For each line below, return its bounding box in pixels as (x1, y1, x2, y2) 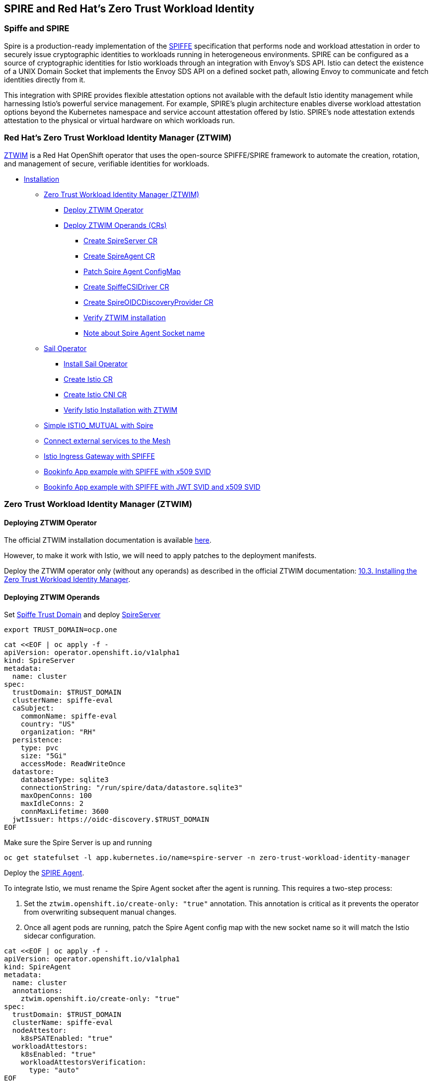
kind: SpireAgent (4, 963, 71, 971)
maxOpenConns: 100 (20, 792, 92, 800)
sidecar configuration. (24, 932, 96, 940)
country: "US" (20, 720, 75, 728)
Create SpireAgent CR (83, 251, 155, 260)
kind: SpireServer (4, 656, 75, 665)
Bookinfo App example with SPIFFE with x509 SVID (44, 467, 211, 476)
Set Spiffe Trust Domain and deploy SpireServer (4, 610, 161, 619)
